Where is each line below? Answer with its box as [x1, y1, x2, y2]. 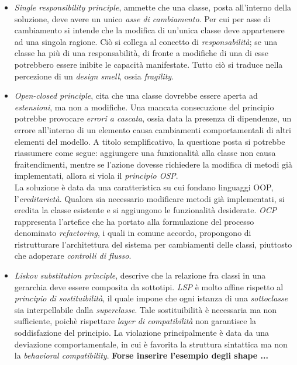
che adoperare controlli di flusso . [14, 249, 132, 262]
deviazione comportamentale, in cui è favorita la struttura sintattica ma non [14, 338, 288, 350]
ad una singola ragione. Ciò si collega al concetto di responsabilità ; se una [14, 35, 278, 47]
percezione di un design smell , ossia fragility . [14, 69, 174, 82]
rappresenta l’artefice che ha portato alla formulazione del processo [14, 215, 254, 227]
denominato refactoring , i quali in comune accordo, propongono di [14, 227, 251, 239]
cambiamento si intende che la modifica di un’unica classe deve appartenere [14, 24, 285, 36]
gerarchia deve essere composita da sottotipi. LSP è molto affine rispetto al [14, 280, 284, 293]
